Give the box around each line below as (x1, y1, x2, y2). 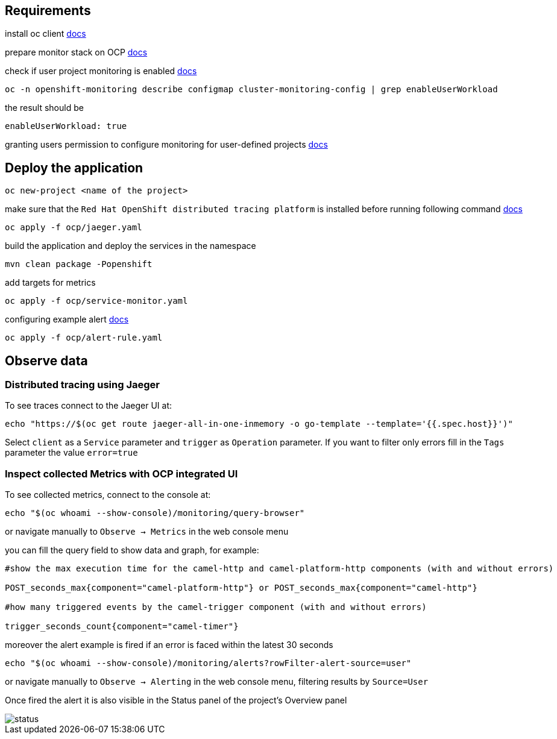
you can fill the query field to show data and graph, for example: (5, 545, 259, 556)
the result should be (5, 102, 84, 113)
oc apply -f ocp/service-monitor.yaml (5, 296, 188, 306)
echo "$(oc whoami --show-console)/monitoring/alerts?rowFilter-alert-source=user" (5, 658, 412, 668)
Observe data (5, 353, 88, 368)
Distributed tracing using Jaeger (5, 379, 160, 391)
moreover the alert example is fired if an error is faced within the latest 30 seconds (5, 640, 333, 650)
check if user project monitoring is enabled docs (5, 66, 197, 77)
